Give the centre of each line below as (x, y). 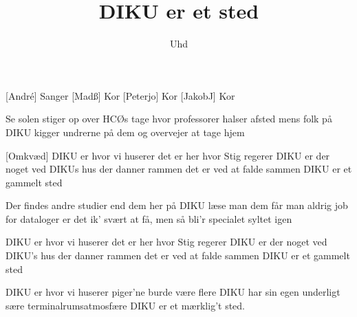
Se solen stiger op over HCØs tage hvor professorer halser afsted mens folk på (169, 119)
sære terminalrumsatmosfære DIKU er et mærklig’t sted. (125, 305)
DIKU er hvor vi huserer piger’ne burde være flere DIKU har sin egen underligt (173, 292)
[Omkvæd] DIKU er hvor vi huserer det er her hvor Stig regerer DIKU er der (168, 155)
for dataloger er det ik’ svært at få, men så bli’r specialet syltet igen (149, 218)
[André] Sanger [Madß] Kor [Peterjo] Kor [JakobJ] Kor (120, 95)
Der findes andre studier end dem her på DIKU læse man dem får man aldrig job (177, 205)
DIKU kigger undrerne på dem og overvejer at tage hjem (125, 132)
